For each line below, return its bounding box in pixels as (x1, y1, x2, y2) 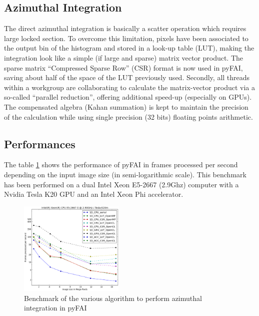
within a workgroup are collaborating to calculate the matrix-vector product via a (4, 82, 255, 92)
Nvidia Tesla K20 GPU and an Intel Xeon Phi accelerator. (4, 189, 183, 199)
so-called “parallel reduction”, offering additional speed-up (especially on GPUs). (4, 92, 252, 102)
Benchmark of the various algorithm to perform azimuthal (24, 292, 202, 303)
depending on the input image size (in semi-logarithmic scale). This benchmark (4, 169, 246, 179)
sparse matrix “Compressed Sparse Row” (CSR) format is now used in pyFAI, (4, 62, 243, 73)
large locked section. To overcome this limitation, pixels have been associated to (4, 33, 248, 43)
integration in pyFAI (24, 302, 87, 313)
